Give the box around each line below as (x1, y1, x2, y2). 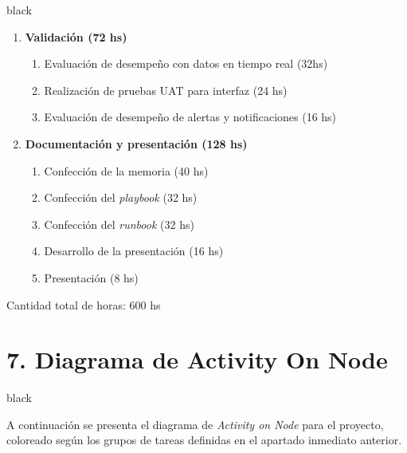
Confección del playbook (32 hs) (44, 189, 198, 206)
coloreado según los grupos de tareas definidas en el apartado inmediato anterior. (6, 431, 402, 448)
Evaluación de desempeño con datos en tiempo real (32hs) (44, 55, 328, 72)
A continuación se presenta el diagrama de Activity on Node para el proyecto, (6, 416, 384, 432)
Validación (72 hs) (25, 28, 127, 45)
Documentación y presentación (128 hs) (25, 135, 248, 152)
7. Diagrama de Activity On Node (6, 343, 388, 376)
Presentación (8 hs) (44, 269, 139, 286)
